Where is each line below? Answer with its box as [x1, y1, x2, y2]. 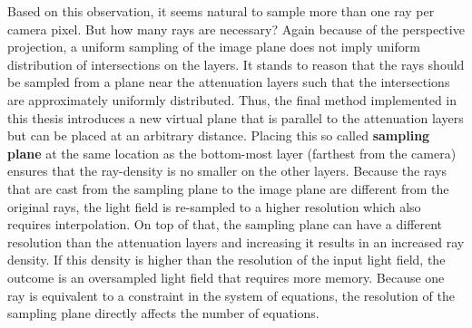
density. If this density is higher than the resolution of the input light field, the [7, 250, 446, 269]
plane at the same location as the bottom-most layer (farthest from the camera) [7, 143, 457, 162]
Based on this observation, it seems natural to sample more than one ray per [7, 2, 435, 20]
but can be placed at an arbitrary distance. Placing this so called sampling [7, 126, 430, 145]
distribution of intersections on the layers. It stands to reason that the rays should [7, 54, 465, 73]
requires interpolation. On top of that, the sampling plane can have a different [7, 215, 443, 234]
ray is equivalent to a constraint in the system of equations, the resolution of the [7, 285, 455, 304]
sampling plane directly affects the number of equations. [7, 304, 320, 323]
